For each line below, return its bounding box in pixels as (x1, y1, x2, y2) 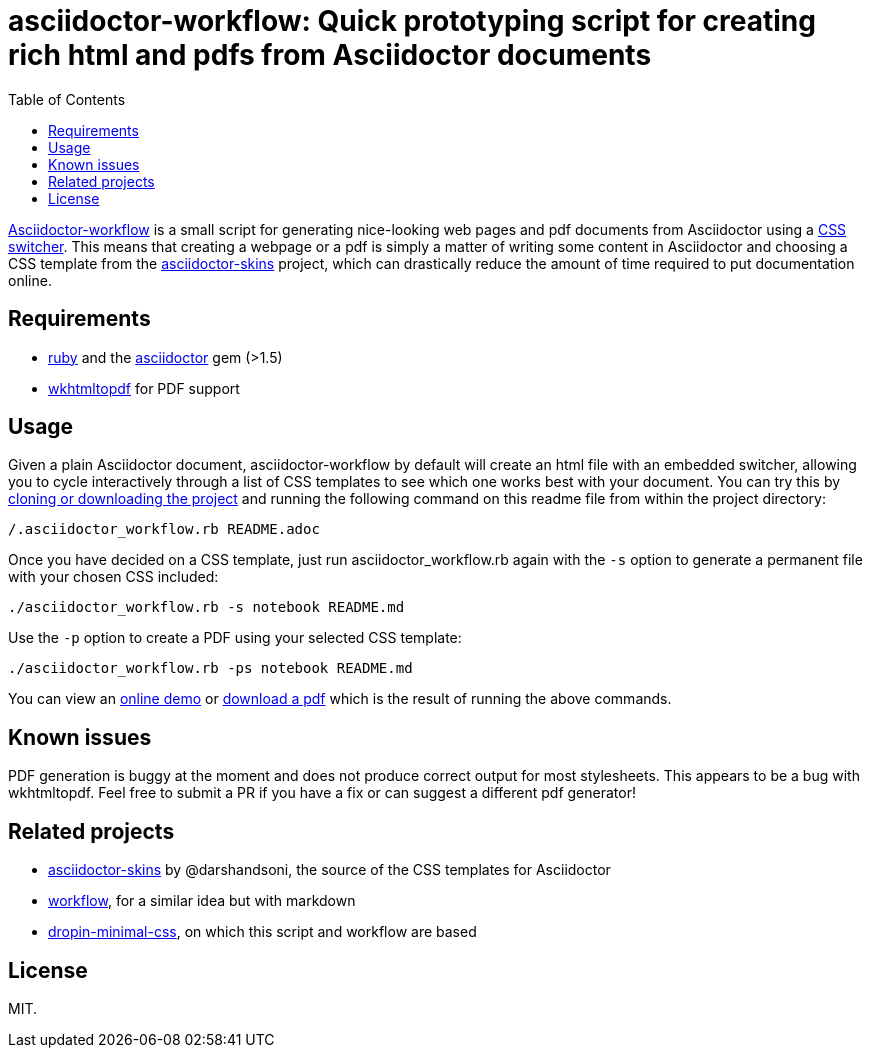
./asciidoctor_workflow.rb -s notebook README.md (8, 599, 405, 616)
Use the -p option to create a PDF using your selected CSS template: (8, 629, 462, 647)
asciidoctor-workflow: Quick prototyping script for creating (8, 4, 816, 38)
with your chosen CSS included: (8, 568, 219, 586)
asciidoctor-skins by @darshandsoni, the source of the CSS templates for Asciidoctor (48, 861, 611, 879)
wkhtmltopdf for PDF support (48, 379, 240, 397)
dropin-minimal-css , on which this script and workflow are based (48, 923, 477, 941)
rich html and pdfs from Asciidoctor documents (8, 38, 652, 72)
